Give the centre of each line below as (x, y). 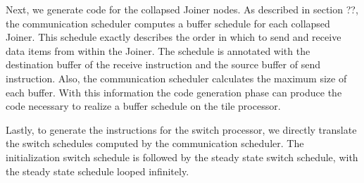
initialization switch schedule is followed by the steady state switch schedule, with (182, 157)
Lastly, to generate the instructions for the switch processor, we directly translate (181, 129)
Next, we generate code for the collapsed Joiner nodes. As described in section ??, (182, 9)
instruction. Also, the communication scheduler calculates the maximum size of (176, 78)
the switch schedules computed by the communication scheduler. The (155, 143)
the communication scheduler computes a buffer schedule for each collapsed (168, 23)
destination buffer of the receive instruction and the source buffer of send (163, 64)
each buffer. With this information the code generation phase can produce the (174, 92)
